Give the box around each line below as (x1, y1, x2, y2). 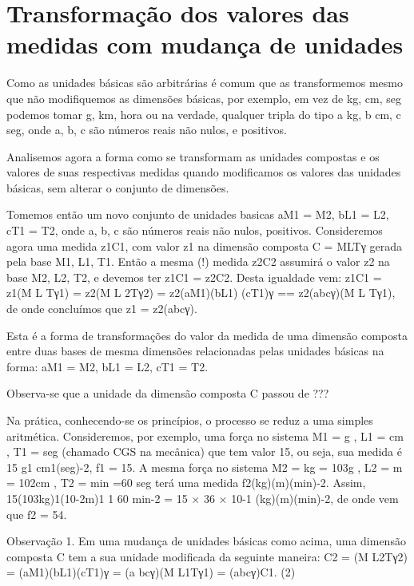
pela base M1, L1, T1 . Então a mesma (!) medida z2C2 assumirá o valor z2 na (6, 253, 390, 270)
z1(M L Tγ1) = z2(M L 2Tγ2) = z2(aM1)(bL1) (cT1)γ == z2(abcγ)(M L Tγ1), (6, 284, 396, 301)
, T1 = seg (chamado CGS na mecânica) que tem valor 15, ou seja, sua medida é (6, 443, 402, 460)
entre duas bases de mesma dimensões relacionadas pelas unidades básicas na (6, 342, 384, 359)
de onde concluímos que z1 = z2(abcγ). (6, 300, 197, 317)
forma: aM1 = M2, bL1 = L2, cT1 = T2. (6, 358, 209, 374)
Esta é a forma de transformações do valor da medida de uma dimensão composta (6, 327, 408, 343)
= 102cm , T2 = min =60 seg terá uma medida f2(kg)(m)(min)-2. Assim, (6, 474, 366, 491)
